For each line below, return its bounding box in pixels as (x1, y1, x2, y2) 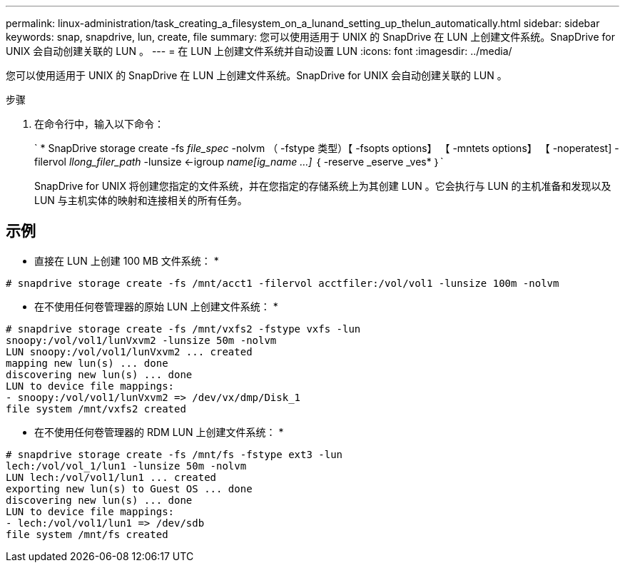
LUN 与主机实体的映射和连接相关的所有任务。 (34, 194, 248, 206)
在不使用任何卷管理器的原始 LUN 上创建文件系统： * (34, 300, 278, 313)
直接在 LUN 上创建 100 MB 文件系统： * (34, 254, 219, 267)
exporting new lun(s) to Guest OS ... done (6, 482, 253, 495)
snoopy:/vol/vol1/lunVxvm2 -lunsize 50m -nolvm (6, 334, 277, 346)
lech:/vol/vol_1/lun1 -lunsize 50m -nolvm (6, 460, 247, 472)
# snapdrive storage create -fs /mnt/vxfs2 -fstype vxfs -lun (6, 323, 361, 335)
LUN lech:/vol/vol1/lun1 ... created (6, 471, 217, 483)
